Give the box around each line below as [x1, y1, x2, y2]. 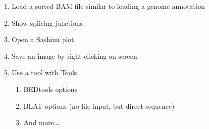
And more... [23, 117, 60, 128]
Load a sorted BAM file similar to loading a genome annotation [11, 1, 205, 11]
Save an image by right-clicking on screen [11, 50, 137, 61]
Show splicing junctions [11, 17, 83, 28]
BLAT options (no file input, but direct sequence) [23, 100, 175, 111]
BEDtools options [23, 84, 78, 94]
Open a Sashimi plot [11, 34, 74, 44]
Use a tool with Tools [11, 67, 77, 78]
